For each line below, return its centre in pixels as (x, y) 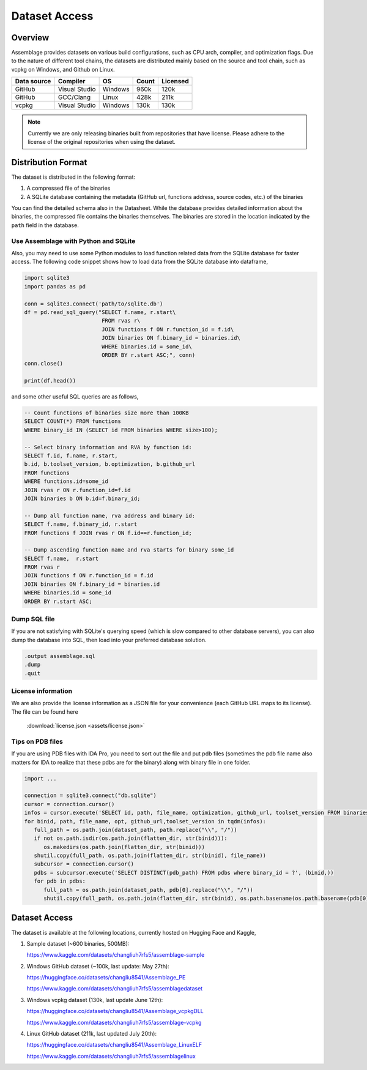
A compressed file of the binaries (69, 188)
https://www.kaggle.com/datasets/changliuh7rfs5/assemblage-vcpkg (114, 1022)
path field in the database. (45, 225)
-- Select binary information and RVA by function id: (108, 447)
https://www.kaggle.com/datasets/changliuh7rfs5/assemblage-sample (116, 955)
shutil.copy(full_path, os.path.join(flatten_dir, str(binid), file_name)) (150, 856)
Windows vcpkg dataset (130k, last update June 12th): (95, 1000)
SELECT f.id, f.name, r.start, (71, 456)
